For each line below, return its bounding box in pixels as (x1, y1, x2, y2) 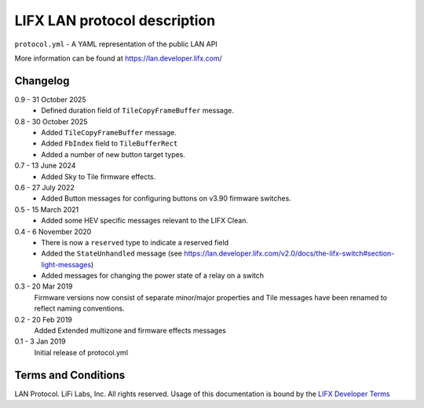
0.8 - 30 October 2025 (14, 116, 88, 126)
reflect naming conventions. (34, 303, 125, 314)
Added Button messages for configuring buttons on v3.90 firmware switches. (41, 193, 292, 204)
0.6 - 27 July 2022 (14, 182, 75, 192)
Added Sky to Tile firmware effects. (41, 171, 156, 181)
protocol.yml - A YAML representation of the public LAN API (14, 39, 217, 49)
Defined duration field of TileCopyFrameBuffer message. (41, 106, 235, 116)
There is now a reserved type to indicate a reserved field (41, 237, 229, 247)
